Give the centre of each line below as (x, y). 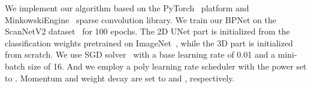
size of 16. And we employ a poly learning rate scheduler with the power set (167, 66)
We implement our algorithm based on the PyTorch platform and (127, 8)
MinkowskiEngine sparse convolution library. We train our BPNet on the (141, 19)
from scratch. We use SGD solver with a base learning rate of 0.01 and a (140, 54)
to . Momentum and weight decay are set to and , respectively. (120, 78)
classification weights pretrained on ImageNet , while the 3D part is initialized (149, 43)
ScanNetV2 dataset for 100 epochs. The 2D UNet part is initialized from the (147, 31)
